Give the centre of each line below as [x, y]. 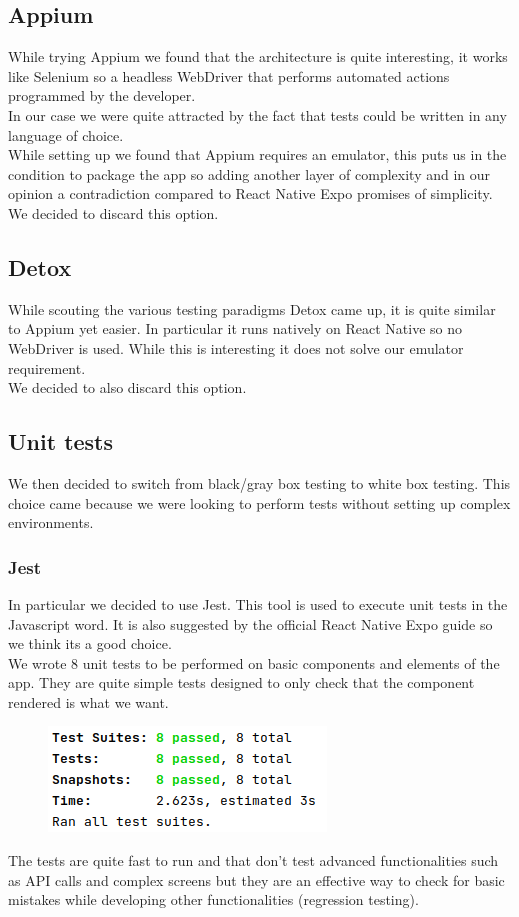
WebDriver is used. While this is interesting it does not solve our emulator [236, 347]
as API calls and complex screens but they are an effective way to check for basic [256, 879]
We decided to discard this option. [113, 212]
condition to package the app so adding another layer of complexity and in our [249, 173]
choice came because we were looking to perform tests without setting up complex [259, 502]
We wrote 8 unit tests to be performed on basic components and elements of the [254, 662]
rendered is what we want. [88, 701]
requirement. [47, 367]
